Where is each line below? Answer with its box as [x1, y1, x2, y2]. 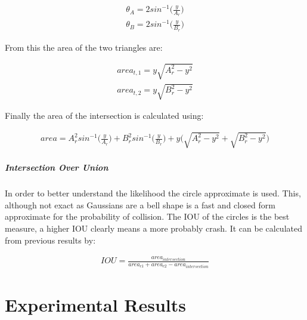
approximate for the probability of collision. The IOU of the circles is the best [5, 210, 290, 223]
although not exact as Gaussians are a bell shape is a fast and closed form [5, 198, 275, 211]
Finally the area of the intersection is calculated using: [5, 109, 204, 122]
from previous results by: [5, 233, 96, 246]
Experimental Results [5, 292, 186, 316]
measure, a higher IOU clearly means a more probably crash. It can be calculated [5, 221, 302, 234]
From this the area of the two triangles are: [5, 41, 163, 53]
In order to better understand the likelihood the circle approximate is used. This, [5, 187, 301, 199]
